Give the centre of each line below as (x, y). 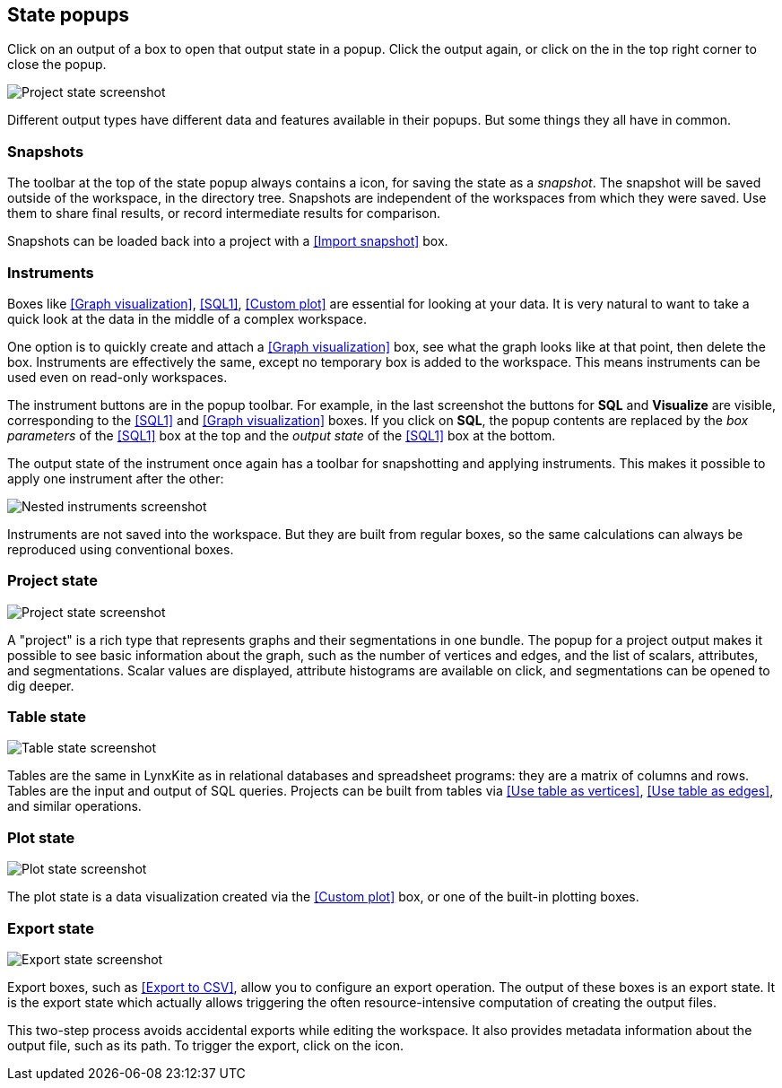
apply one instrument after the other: (116, 478)
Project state (52, 581)
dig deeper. (41, 685)
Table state (47, 717)
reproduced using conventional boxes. (121, 549)
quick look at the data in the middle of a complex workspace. (187, 318)
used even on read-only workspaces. (117, 377)
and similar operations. (74, 806)
